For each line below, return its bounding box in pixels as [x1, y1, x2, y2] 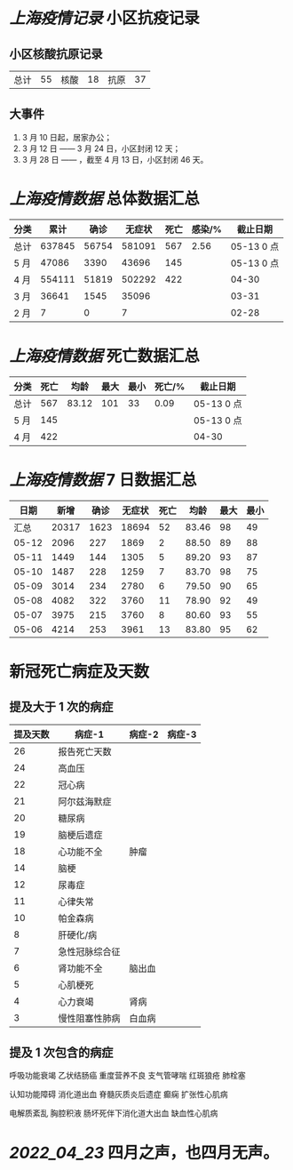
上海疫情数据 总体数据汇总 [9, 188, 200, 209]
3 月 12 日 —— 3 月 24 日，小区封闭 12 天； [21, 143, 181, 154]
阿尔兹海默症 [58, 795, 113, 807]
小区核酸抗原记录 [9, 46, 103, 61]
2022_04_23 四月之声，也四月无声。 [9, 1142, 280, 1163]
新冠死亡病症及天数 [9, 661, 150, 681]
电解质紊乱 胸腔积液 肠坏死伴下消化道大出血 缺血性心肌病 [9, 1108, 218, 1118]
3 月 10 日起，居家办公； [21, 132, 113, 142]
